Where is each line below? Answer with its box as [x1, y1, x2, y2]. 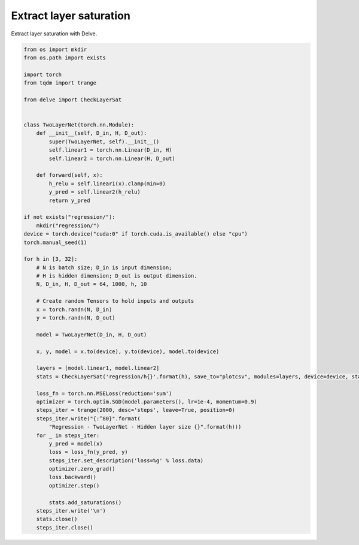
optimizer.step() [48, 482, 100, 489]
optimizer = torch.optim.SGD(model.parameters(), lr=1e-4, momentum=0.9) [36, 398, 257, 405]
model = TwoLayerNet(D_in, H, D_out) [36, 331, 147, 338]
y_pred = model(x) [48, 440, 103, 447]
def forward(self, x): [36, 171, 103, 179]
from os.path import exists [23, 54, 106, 61]
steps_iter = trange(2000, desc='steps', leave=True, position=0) [36, 407, 236, 414]
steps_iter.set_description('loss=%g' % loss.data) [48, 457, 204, 464]
